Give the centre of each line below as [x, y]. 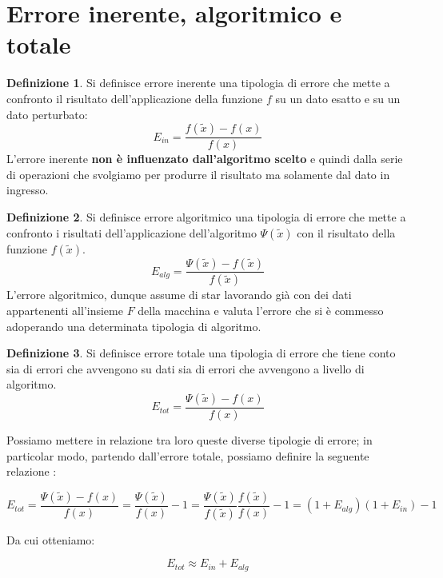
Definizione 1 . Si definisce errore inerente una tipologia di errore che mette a [198, 83]
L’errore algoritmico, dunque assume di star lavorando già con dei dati [179, 295]
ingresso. [28, 190]
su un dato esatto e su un [338, 98]
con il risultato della [346, 232]
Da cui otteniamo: [51, 539]
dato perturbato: [47, 114]
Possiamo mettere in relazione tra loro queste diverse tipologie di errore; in [190, 439]
